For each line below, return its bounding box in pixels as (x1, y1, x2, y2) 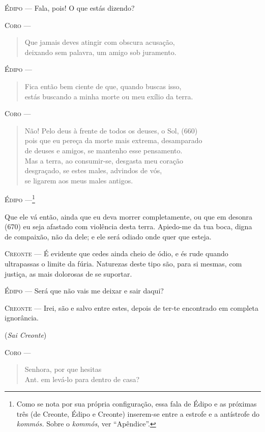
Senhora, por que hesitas (24, 364, 102, 374)
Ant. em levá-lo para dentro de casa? (24, 373, 140, 384)
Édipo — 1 (5, 193, 35, 204)
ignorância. (5, 312, 39, 323)
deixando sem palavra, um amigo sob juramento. (24, 46, 176, 57)
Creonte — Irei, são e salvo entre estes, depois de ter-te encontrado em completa (5, 302, 258, 313)
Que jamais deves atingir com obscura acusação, (24, 37, 175, 47)
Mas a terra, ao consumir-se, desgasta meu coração (24, 155, 184, 166)
